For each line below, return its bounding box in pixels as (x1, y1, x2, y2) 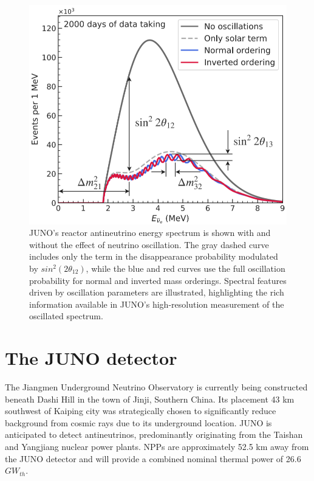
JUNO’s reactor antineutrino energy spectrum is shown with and (29, 226, 271, 239)
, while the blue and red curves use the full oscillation (86, 262, 285, 274)
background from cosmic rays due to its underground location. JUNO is (5, 416, 272, 429)
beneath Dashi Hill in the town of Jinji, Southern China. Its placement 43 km (5, 392, 295, 405)
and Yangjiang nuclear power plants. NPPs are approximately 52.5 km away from (5, 440, 309, 453)
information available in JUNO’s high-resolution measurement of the (29, 297, 284, 310)
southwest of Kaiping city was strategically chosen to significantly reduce (5, 404, 276, 417)
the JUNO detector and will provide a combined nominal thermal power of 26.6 (5, 452, 301, 465)
